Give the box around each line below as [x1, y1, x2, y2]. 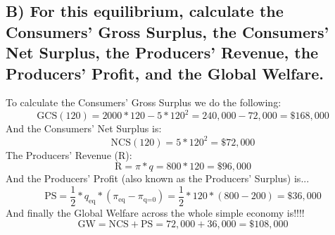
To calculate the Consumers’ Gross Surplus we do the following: [6, 95, 282, 110]
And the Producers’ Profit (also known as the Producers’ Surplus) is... [6, 171, 310, 186]
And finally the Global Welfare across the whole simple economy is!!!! [6, 205, 305, 220]
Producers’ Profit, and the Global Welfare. [6, 62, 324, 84]
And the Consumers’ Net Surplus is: [6, 121, 162, 136]
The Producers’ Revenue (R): [6, 147, 132, 162]
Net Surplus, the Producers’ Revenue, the [6, 42, 319, 63]
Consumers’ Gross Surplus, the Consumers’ [6, 20, 329, 42]
